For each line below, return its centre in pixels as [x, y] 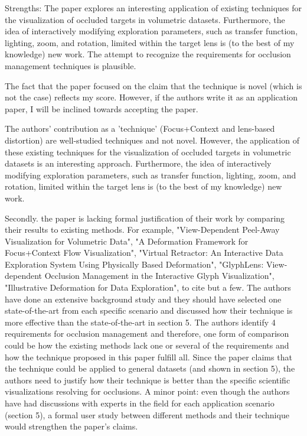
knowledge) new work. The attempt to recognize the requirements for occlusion [148, 54]
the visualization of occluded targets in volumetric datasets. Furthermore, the [145, 19]
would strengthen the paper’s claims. [71, 426]
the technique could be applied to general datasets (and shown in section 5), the [150, 368]
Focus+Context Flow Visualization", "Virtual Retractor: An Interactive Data [144, 253]
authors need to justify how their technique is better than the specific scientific [148, 380]
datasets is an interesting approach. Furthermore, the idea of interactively [138, 163]
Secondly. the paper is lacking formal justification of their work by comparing [145, 218]
